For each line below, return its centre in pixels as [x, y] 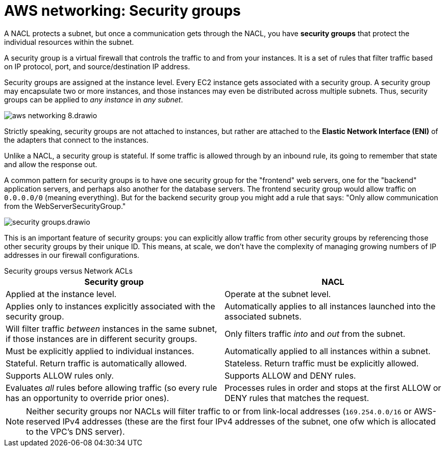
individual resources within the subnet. [69, 42]
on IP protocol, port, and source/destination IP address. [97, 66]
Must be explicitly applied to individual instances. [100, 351]
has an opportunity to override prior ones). [88, 398]
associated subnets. [263, 316]
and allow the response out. [51, 164]
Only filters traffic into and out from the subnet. [315, 334]
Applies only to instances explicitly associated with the [110, 306]
